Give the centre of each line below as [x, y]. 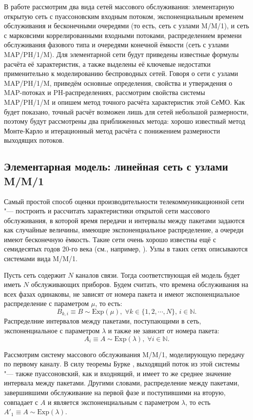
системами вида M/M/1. [41, 258]
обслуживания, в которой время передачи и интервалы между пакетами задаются [124, 220]
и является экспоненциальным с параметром [113, 402]
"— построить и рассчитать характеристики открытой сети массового [107, 211]
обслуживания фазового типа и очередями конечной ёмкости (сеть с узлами [117, 45]
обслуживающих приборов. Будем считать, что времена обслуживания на [140, 284]
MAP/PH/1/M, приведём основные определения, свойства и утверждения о [118, 83]
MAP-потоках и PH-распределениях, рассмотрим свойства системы [105, 92]
